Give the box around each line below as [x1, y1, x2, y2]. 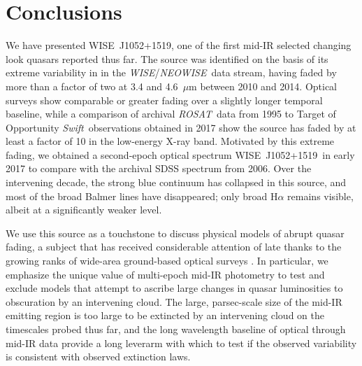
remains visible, [287, 188, 354, 203]
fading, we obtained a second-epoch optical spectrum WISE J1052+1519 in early [6, 147, 355, 162]
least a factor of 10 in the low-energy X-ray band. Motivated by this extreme [6, 134, 335, 148]
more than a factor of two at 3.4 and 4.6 [6, 78, 178, 93]
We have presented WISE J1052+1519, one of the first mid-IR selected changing [6, 38, 352, 52]
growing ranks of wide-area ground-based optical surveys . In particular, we [6, 253, 328, 268]
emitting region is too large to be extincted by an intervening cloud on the [6, 308, 324, 323]
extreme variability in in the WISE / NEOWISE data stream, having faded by [6, 65, 337, 80]
